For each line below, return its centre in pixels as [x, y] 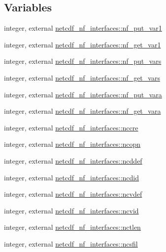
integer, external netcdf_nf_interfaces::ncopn [72, 144]
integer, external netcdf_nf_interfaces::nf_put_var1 [83, 28]
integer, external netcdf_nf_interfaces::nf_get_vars [82, 77]
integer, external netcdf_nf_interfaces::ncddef [73, 160]
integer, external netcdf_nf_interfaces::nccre [71, 127]
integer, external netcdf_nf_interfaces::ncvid [71, 210]
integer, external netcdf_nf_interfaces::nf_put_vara [83, 94]
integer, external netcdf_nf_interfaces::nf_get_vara [83, 111]
